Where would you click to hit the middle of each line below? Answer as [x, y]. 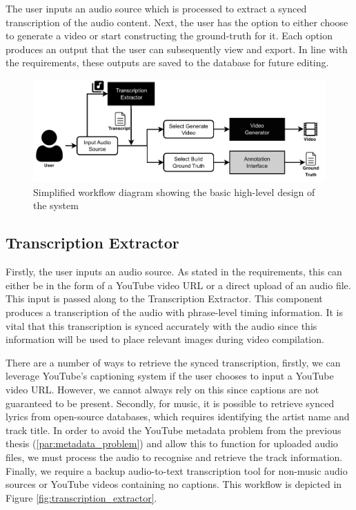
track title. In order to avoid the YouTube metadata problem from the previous [174, 430]
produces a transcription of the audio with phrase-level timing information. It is [174, 312]
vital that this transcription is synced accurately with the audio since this [161, 325]
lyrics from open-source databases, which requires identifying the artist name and [178, 416]
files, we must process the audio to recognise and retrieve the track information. [174, 457]
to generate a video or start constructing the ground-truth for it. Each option [169, 36]
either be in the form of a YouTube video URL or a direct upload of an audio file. [178, 285]
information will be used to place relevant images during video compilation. [165, 339]
